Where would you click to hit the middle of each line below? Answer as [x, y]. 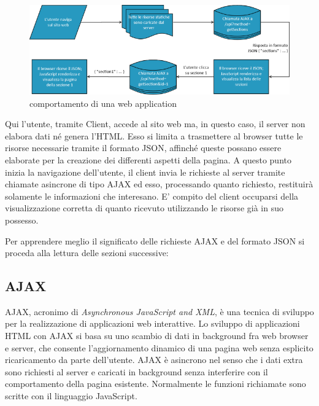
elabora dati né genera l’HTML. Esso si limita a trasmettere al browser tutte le [154, 135]
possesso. [22, 220]
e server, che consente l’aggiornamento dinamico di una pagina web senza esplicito [159, 347]
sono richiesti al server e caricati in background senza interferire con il [136, 371]
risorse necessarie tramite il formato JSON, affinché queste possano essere [143, 148]
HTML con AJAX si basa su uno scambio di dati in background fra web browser [157, 336]
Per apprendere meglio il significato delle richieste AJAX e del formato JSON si [155, 240]
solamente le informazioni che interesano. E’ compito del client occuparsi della [152, 196]
